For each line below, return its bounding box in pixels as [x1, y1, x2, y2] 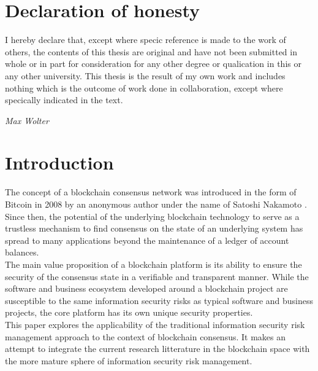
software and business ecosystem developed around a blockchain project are [5, 282, 288, 295]
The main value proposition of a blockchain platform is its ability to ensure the [5, 257, 302, 270]
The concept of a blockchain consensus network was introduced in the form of [5, 185, 297, 198]
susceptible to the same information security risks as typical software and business [5, 294, 314, 307]
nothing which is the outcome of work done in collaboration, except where [5, 81, 283, 94]
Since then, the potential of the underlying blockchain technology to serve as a [5, 209, 300, 222]
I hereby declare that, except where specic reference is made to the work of [5, 33, 286, 46]
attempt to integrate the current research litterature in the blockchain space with [5, 342, 310, 355]
